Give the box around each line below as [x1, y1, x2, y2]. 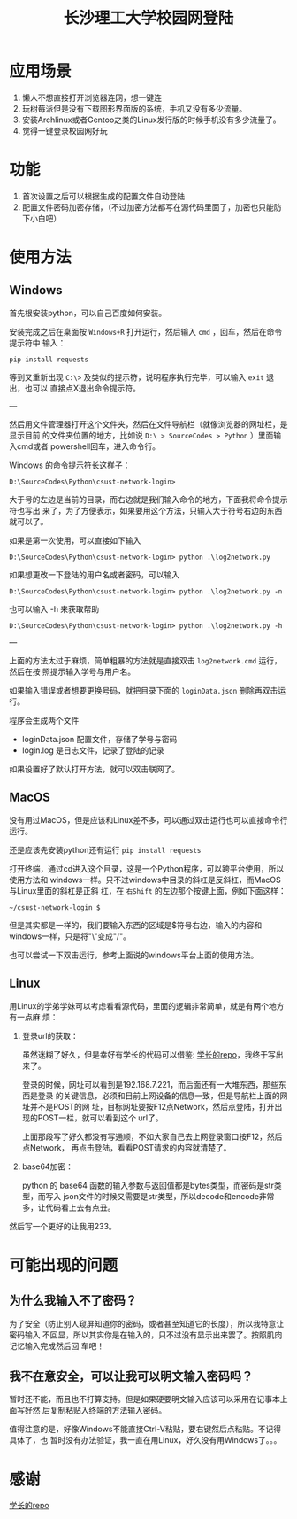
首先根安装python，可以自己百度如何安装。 [9, 307, 166, 318]
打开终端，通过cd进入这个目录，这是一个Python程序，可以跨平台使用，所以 [9, 863, 285, 873]
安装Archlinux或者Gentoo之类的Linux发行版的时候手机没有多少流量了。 [21, 114, 281, 125]
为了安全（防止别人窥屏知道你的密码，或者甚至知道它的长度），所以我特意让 [9, 1318, 285, 1329]
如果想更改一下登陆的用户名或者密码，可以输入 [9, 569, 179, 580]
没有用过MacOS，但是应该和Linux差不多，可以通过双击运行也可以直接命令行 [9, 814, 288, 825]
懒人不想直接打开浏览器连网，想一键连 [21, 92, 162, 103]
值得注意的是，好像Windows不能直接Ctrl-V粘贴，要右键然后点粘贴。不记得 [9, 1423, 282, 1435]
